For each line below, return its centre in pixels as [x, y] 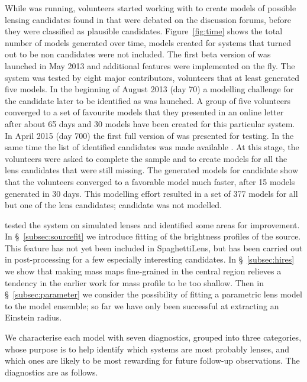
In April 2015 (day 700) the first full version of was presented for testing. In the [149, 135]
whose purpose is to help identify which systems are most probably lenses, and [147, 349]
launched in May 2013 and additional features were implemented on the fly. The [150, 65]
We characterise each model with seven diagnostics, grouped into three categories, [153, 337]
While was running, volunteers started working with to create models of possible [151, 8]
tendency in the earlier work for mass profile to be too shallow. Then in [134, 282]
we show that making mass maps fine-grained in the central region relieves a [143, 271]
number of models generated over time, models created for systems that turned [148, 42]
